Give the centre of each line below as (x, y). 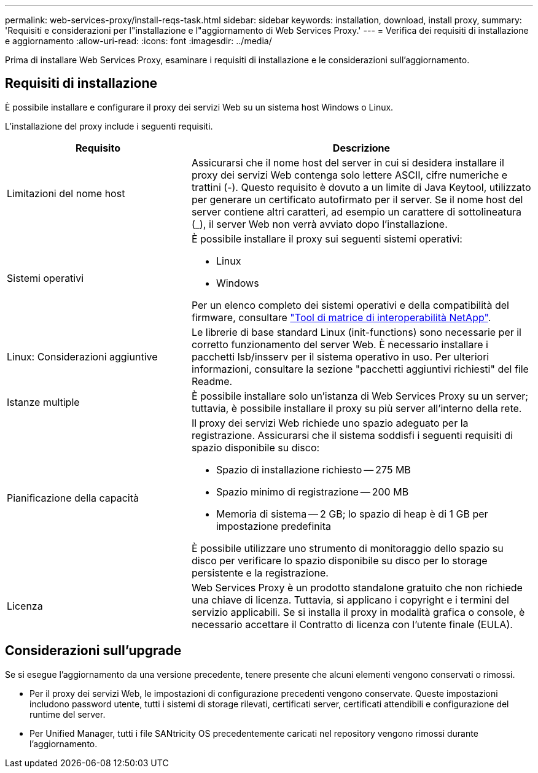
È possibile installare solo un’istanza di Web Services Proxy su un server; (360, 396)
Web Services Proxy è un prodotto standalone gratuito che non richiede (357, 587)
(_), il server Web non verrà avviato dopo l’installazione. (319, 224)
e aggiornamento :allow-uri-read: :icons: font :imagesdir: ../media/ (138, 41)
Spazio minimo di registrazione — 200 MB (312, 491)
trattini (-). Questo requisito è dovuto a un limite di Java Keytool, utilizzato (361, 187)
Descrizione (361, 148)
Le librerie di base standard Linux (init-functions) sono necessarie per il (356, 332)
